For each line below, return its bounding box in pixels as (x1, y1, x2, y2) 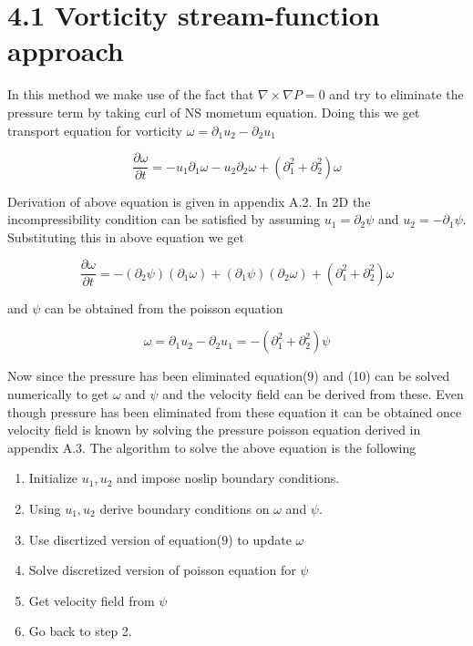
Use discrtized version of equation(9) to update (28, 529, 292, 549)
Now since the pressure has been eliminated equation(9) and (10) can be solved (7, 366, 450, 385)
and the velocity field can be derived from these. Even (162, 385, 464, 403)
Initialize (28, 468, 78, 487)
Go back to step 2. (28, 621, 132, 641)
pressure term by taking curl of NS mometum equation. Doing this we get (7, 102, 420, 121)
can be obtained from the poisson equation (45, 298, 283, 317)
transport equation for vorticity (7, 120, 182, 139)
